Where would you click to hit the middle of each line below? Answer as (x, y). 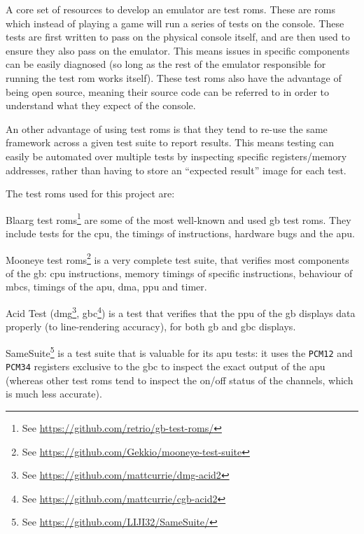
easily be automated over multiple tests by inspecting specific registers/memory (176, 156)
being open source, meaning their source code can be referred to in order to (168, 91)
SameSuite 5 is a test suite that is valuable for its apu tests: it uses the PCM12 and (179, 351)
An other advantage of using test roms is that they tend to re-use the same (167, 128)
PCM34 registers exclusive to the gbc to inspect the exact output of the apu (166, 366)
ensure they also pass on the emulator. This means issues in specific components (178, 50)
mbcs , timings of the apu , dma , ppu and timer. (106, 287)
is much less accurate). (54, 394)
